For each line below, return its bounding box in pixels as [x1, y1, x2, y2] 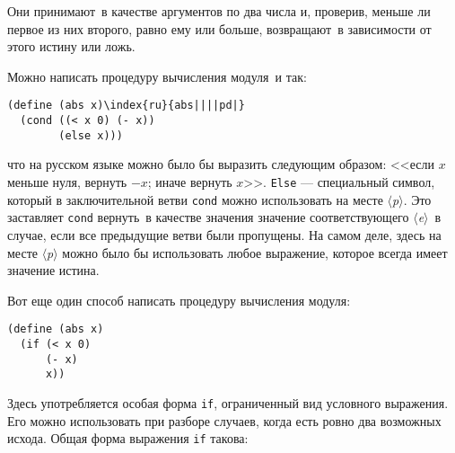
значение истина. [7, 261, 100, 280]
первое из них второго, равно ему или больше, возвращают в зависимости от [7, 19, 432, 38]
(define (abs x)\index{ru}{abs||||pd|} [7, 99, 245, 112]
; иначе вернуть [147, 172, 232, 191]
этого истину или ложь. [7, 37, 136, 56]
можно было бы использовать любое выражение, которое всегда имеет [62, 243, 448, 262]
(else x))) [58, 129, 123, 142]
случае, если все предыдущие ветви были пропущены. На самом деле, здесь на [7, 225, 442, 244]
